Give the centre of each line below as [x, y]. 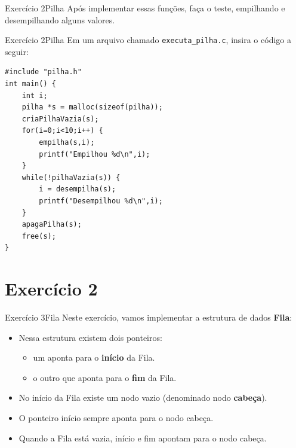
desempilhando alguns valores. [60, 19]
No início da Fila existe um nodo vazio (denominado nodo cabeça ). [143, 397]
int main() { [30, 84]
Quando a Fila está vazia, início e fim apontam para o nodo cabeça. [143, 438]
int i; [35, 95]
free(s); [39, 236]
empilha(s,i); [67, 142]
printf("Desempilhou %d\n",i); [101, 201]
